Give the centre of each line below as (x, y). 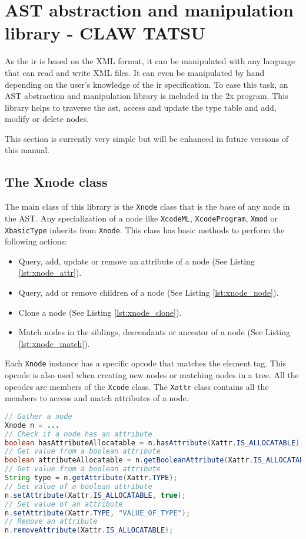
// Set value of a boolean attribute (79, 486)
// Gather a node (39, 416)
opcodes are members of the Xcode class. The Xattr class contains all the (137, 386)
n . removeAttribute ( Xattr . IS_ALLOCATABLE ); (89, 530)
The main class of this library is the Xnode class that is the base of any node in (147, 206)
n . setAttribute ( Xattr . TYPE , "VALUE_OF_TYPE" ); (98, 513)
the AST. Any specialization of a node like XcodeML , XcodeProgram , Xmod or (141, 218)
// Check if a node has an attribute (79, 434)
